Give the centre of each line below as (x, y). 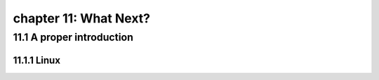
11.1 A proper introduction (73, 37)
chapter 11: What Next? (82, 18)
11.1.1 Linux (37, 60)
